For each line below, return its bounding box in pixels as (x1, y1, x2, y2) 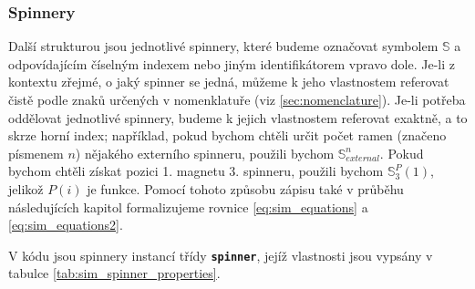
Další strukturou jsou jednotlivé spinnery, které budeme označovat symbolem (8, 36, 439, 56)
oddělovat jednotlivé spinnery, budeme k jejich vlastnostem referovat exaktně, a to (8, 108, 468, 127)
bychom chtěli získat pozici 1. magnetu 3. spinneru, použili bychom (8, 161, 384, 181)
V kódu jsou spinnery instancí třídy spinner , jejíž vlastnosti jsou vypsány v (8, 245, 433, 264)
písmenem (8, 143, 64, 162)
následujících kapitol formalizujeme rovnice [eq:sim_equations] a (8, 197, 368, 216)
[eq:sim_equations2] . (8, 215, 123, 234)
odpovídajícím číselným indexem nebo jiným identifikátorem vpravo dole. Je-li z (8, 54, 455, 73)
